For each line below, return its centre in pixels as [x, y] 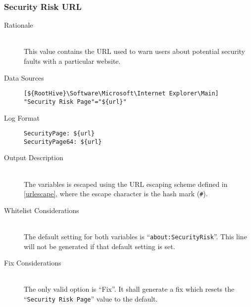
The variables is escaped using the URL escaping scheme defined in [126, 184]
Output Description [34, 157]
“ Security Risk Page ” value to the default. [91, 299]
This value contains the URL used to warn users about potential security [135, 51]
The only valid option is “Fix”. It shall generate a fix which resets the [129, 289]
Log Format [22, 117]
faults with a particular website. [72, 61]
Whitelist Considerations [42, 210]
